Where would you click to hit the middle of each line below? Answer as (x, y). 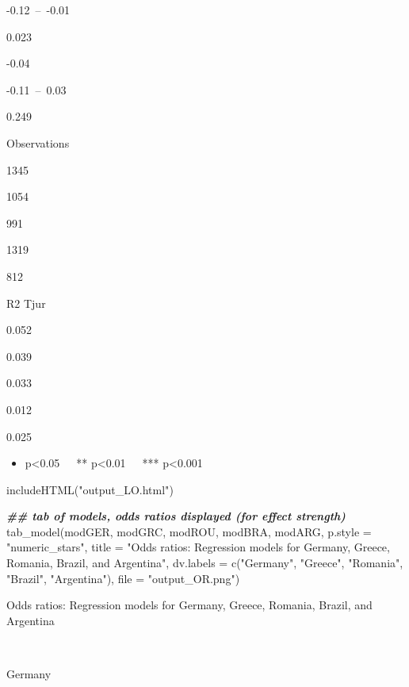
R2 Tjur (26, 303)
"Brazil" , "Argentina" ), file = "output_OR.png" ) (123, 578)
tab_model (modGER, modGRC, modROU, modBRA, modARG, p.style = (189, 531)
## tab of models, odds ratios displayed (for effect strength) (176, 516)
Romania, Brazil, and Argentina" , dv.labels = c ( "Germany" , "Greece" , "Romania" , (205, 563)
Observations (38, 142)
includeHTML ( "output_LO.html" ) (90, 489)
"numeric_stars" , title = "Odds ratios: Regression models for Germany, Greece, (198, 547)
